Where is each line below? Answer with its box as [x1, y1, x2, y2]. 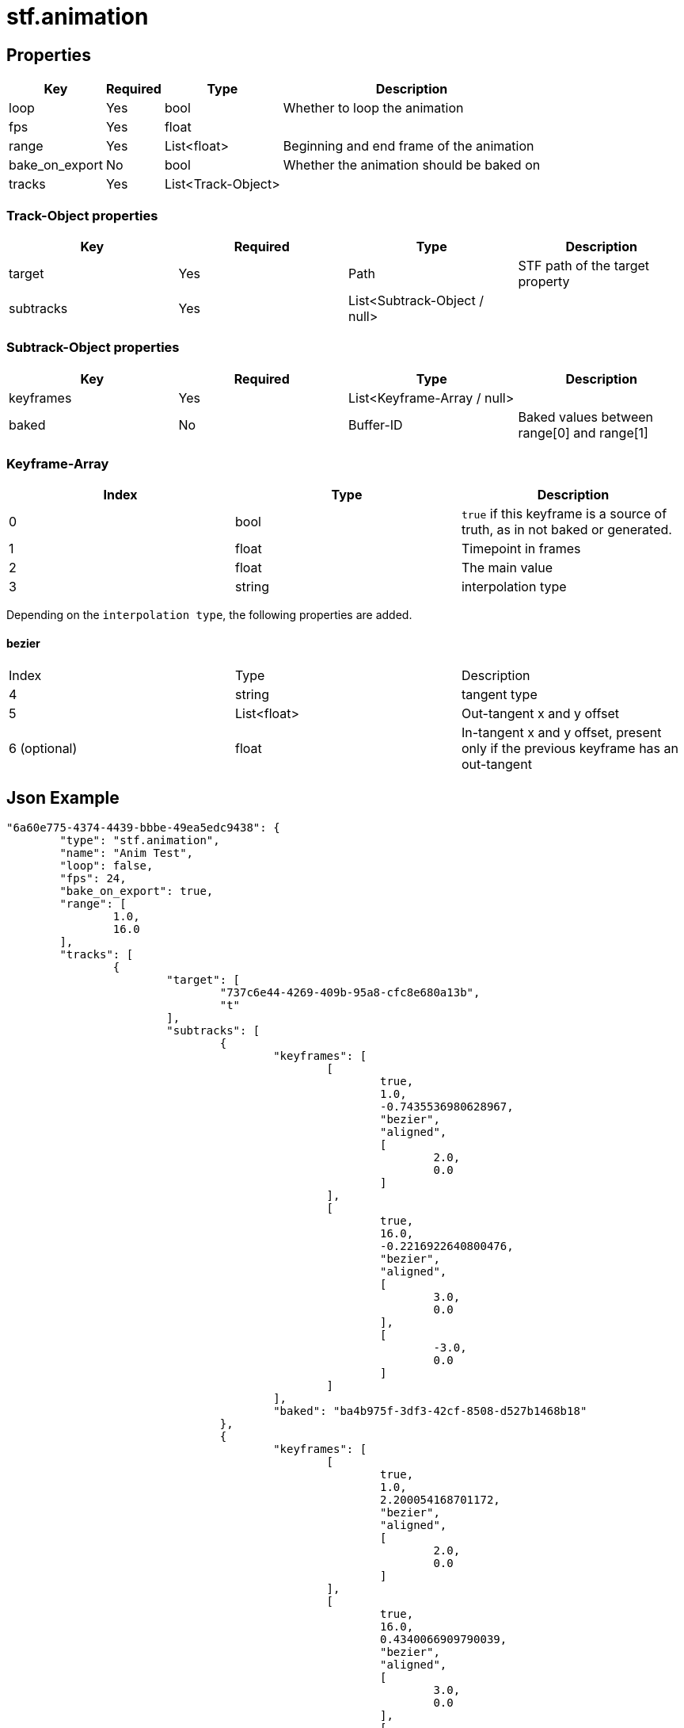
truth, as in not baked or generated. [461, 522, 672, 538]
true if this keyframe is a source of [461, 506, 667, 522]
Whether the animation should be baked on [283, 157, 541, 174]
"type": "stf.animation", [59, 834, 220, 847]
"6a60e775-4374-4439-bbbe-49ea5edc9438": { [6, 821, 280, 835]
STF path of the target [518, 257, 650, 273]
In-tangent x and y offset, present [461, 724, 662, 740]
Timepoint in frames [461, 541, 581, 557]
